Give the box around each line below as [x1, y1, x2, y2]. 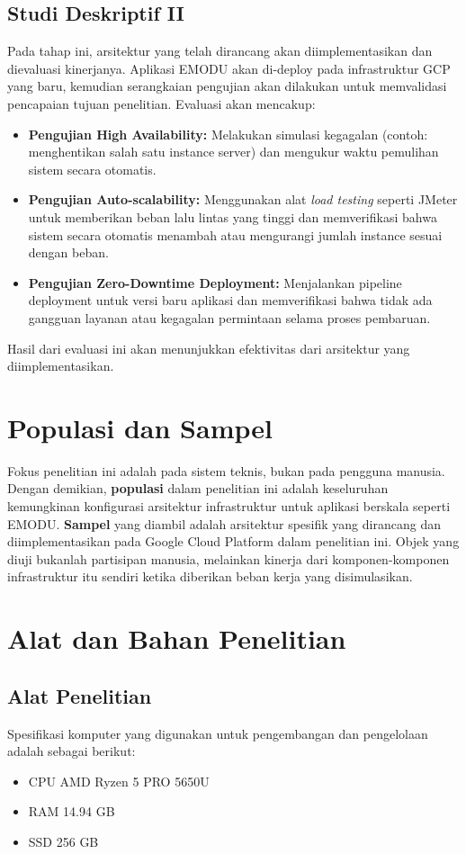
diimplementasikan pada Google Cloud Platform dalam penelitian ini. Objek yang [7, 532, 460, 551]
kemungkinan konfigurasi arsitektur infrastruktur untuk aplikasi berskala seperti [7, 497, 451, 516]
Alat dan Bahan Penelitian [7, 620, 346, 657]
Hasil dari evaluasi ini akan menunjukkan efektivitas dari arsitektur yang [7, 338, 410, 357]
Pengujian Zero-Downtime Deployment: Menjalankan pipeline [28, 273, 402, 292]
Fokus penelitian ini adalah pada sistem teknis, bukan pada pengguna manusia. [7, 461, 445, 480]
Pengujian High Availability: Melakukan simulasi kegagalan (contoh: [28, 124, 428, 143]
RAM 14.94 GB [28, 802, 115, 821]
